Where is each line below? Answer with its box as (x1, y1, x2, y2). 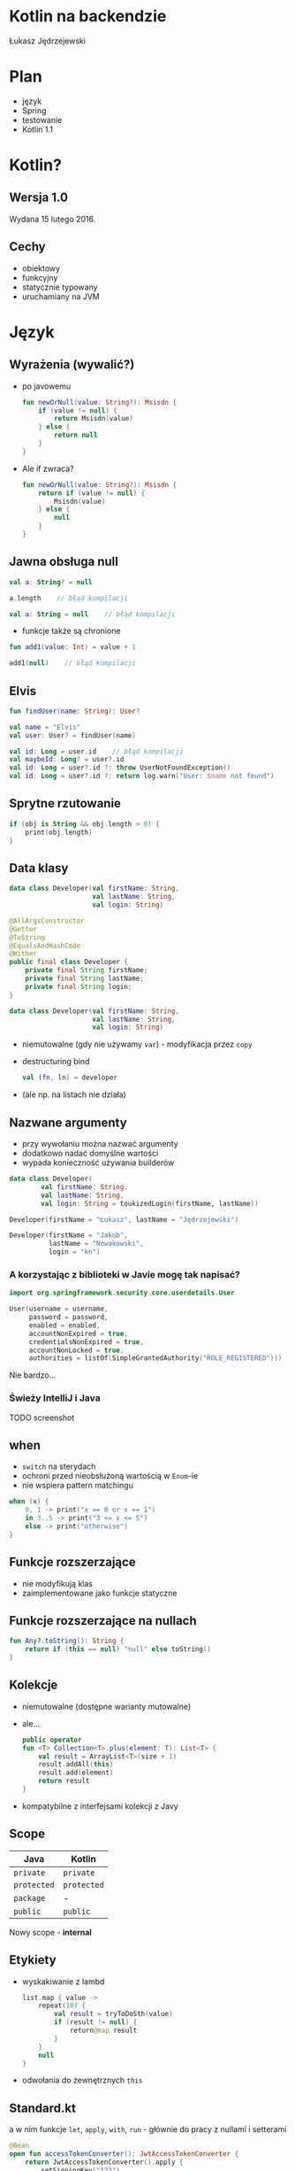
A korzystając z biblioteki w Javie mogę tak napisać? (9, 1268, 241, 1280)
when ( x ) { (9, 1497, 49, 1506)
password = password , (28, 1313, 109, 1322)
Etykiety (9, 1952, 57, 1967)
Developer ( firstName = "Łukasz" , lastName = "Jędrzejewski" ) (9, 1215, 239, 1224)
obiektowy (21, 263, 60, 274)
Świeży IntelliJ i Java (9, 1392, 101, 1404)
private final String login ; (25, 982, 132, 991)
